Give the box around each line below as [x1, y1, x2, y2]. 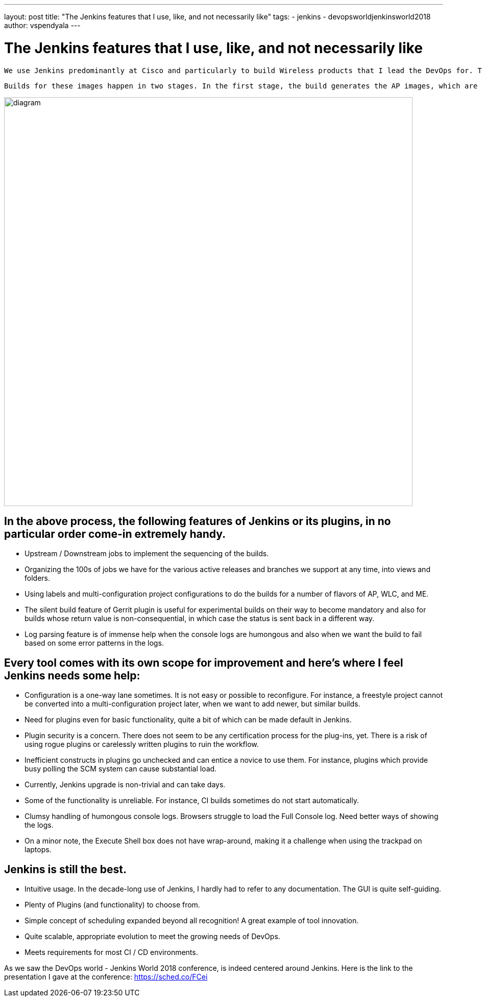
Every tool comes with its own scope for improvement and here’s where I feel [4, 656, 403, 669]
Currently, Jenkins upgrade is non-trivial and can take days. [25, 780, 226, 789]
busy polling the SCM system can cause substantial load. [25, 764, 217, 773]
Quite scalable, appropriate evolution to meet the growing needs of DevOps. [25, 932, 280, 941]
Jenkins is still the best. [4, 862, 127, 876]
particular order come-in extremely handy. [4, 527, 226, 540]
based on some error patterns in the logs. [25, 639, 164, 648]
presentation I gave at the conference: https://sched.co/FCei [4, 972, 208, 982]
